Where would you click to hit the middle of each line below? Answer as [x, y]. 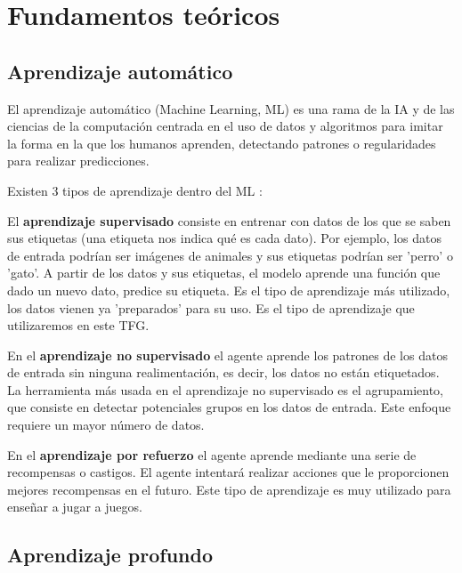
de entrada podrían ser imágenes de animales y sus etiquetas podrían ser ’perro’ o [230, 255]
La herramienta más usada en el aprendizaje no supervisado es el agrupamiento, [225, 389]
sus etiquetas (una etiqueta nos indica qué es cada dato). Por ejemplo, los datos [225, 238]
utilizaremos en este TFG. [78, 325]
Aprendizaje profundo [110, 555]
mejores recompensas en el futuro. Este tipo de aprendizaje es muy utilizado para [229, 489]
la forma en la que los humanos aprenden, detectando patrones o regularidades [222, 143]
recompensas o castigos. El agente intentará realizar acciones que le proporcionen [228, 472]
